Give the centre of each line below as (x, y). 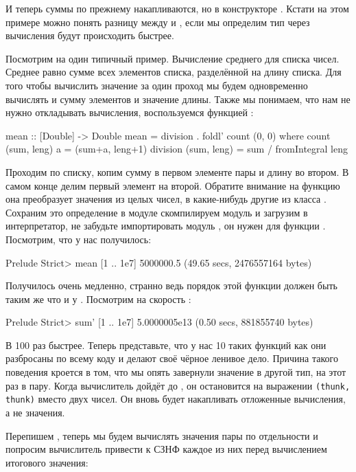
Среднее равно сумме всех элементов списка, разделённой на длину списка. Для (174, 72)
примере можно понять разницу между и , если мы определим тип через (158, 22)
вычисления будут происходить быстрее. (90, 35)
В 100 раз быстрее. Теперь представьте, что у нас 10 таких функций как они (166, 345)
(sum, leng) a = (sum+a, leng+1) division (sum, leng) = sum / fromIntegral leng (177, 149)
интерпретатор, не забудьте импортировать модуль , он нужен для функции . (166, 226)
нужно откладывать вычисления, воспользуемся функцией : (130, 112)
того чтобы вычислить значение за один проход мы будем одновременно (157, 85)
